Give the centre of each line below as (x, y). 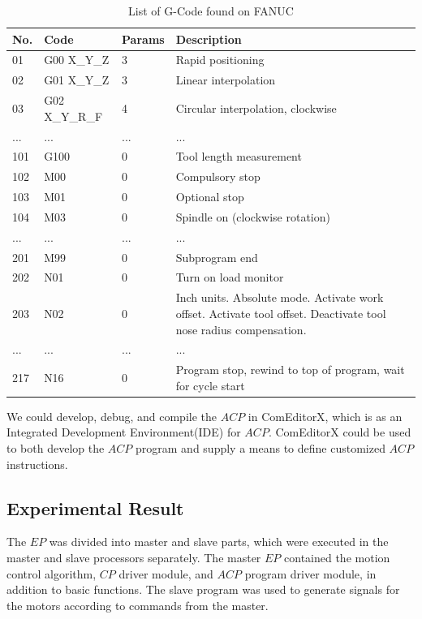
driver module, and (166, 573)
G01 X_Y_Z (77, 80)
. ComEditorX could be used (340, 432)
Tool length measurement (239, 156)
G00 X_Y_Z (77, 60)
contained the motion (337, 558)
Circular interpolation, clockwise (256, 107)
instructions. (37, 464)
